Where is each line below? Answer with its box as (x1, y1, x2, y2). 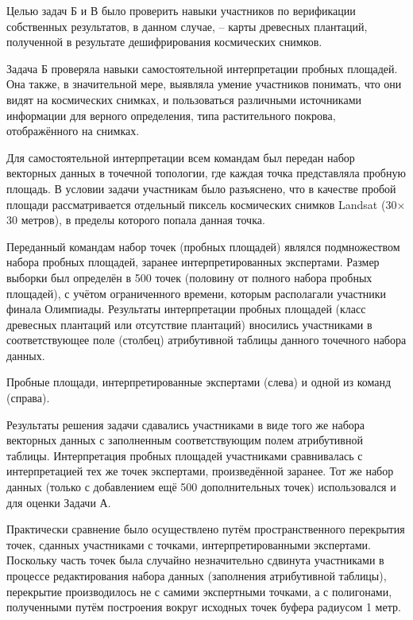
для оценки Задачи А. (6, 494, 111, 510)
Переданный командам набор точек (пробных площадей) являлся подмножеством (6, 238, 400, 254)
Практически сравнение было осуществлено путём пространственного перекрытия (6, 521, 405, 537)
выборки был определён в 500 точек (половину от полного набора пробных (6, 269, 372, 285)
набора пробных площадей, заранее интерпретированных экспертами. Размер (6, 254, 380, 270)
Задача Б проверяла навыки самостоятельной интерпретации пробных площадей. (6, 60, 398, 76)
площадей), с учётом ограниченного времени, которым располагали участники (6, 285, 387, 301)
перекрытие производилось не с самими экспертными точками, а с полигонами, (6, 583, 392, 599)
